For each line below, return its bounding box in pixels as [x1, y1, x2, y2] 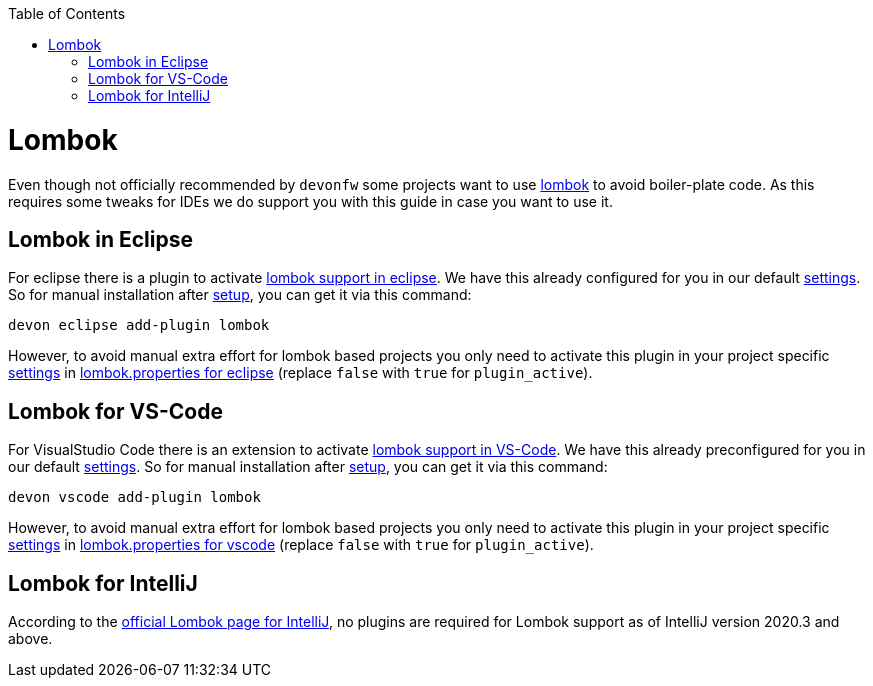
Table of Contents [8, 5, 126, 22]
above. [8, 630, 53, 648]
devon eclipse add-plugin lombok [8, 317, 270, 334]
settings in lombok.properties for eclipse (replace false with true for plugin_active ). [8, 364, 593, 382]
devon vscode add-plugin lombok [8, 489, 261, 506]
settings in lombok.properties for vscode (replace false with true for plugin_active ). [8, 536, 594, 554]
